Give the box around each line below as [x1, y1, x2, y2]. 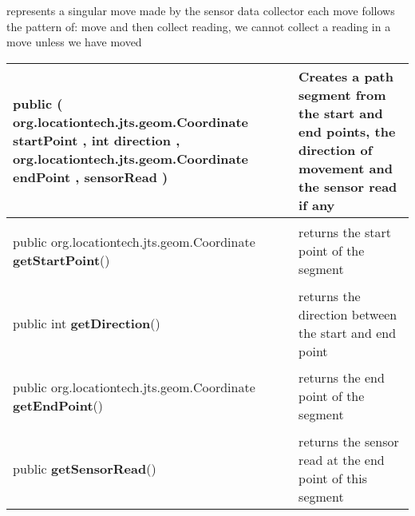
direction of [298, 140, 373, 159]
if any [298, 195, 335, 214]
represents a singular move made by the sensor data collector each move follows [6, 2, 395, 18]
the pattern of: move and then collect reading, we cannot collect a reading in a [6, 18, 391, 34]
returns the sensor [298, 431, 399, 451]
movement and [298, 158, 393, 177]
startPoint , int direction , [13, 131, 180, 150]
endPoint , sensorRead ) [13, 168, 168, 187]
